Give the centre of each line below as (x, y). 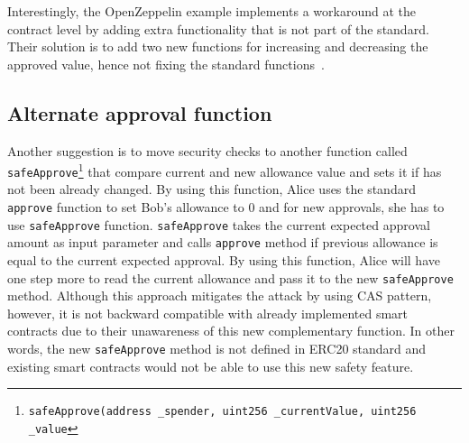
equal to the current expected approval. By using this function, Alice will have (224, 260)
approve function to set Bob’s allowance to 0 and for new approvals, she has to (226, 207)
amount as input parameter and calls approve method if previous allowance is (223, 242)
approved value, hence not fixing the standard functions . (166, 64)
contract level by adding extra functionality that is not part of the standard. (218, 28)
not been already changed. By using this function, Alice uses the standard (212, 189)
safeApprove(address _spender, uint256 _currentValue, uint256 (222, 412)
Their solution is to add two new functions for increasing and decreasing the (218, 46)
